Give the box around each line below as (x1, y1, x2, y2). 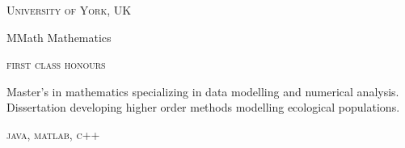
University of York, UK (6, 2, 132, 18)
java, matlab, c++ (6, 125, 100, 142)
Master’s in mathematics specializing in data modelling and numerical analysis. (6, 82, 399, 99)
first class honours (6, 56, 106, 73)
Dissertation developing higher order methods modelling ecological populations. (6, 99, 400, 116)
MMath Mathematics (6, 28, 112, 45)
